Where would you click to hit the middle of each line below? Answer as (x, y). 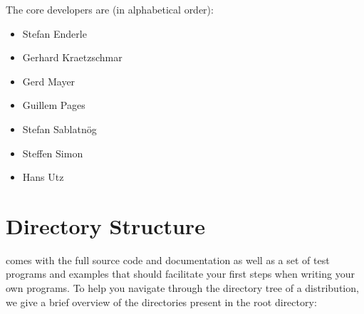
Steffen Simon (53, 153)
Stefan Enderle (54, 33)
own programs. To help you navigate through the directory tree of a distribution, (182, 288)
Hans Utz (43, 177)
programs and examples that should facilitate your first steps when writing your (180, 274)
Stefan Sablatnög (59, 129)
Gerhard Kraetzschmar (72, 57)
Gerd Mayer (49, 81)
